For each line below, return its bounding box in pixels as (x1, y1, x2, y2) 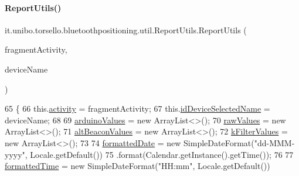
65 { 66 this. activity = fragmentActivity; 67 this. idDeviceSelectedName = (5, 102, 270, 115)
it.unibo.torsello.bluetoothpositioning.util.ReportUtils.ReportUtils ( (5, 23, 247, 36)
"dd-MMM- (254, 136, 295, 149)
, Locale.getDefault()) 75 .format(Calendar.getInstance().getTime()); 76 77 (25, 148, 294, 160)
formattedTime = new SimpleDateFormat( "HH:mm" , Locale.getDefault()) (5, 160, 270, 172)
